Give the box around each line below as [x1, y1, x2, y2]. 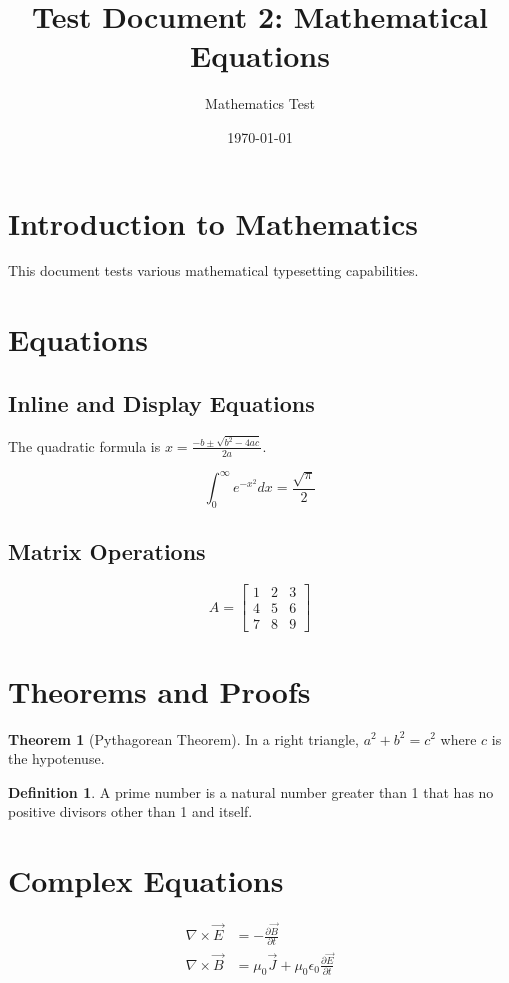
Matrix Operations [8, 536, 206, 567]
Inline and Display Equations [8, 387, 315, 418]
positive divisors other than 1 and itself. [8, 801, 253, 822]
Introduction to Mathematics [8, 202, 418, 243]
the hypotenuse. [8, 748, 105, 769]
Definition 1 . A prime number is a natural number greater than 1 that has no [8, 781, 494, 802]
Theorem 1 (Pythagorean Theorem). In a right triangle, [8, 728, 359, 749]
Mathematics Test [205, 93, 315, 114]
